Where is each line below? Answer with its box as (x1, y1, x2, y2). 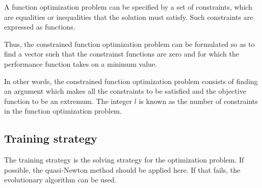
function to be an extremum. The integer (4, 95, 132, 106)
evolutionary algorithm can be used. (4, 174, 117, 185)
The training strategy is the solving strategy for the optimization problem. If (4, 154, 244, 165)
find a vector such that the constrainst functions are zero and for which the (4, 48, 239, 59)
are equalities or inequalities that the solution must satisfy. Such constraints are (4, 11, 253, 22)
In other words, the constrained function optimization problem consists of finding (4, 75, 258, 86)
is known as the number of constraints (139, 95, 258, 106)
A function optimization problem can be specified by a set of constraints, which (4, 2, 252, 12)
